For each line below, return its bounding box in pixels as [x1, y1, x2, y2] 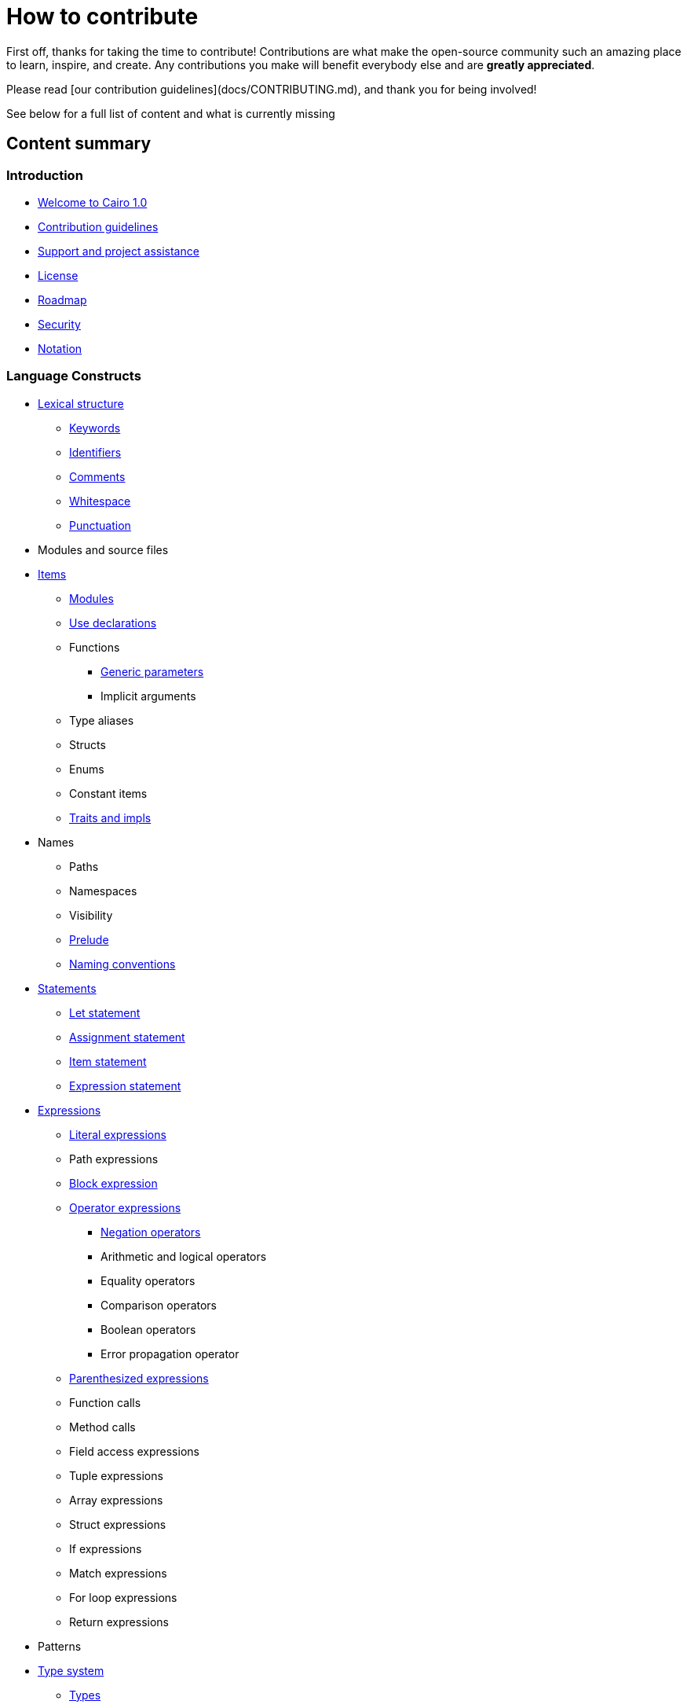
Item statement [69, 1054, 147, 1068]
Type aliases [69, 713, 134, 727]
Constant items [69, 786, 148, 800]
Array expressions [69, 1493, 163, 1507]
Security [38, 317, 81, 331]
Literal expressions [69, 1127, 166, 1141]
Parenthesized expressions [69, 1371, 209, 1385]
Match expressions [69, 1566, 167, 1580]
